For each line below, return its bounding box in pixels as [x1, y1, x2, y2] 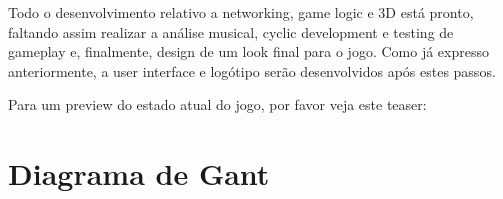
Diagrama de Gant [8, 153, 270, 194]
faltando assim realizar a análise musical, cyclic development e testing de [8, 21, 454, 42]
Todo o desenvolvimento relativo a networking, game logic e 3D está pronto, [8, 2, 474, 22]
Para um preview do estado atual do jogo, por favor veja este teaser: [8, 94, 427, 115]
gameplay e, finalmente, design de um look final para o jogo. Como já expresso [8, 41, 489, 62]
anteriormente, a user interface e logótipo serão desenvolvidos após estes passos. [8, 60, 496, 81]
